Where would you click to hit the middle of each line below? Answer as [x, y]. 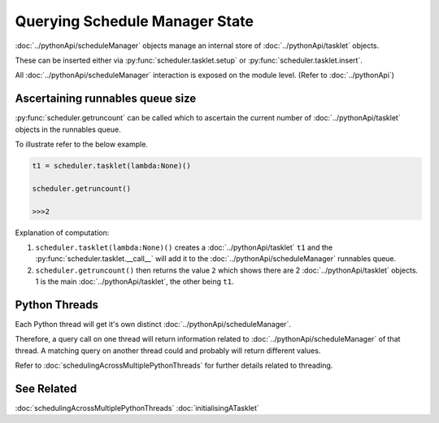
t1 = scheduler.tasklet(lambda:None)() [111, 166]
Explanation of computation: [62, 233]
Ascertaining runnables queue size [106, 99]
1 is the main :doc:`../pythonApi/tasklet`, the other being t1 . [135, 281]
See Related [46, 389]
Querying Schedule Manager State [134, 21]
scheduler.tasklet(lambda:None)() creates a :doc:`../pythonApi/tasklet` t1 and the [184, 247]
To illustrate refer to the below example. [81, 144]
